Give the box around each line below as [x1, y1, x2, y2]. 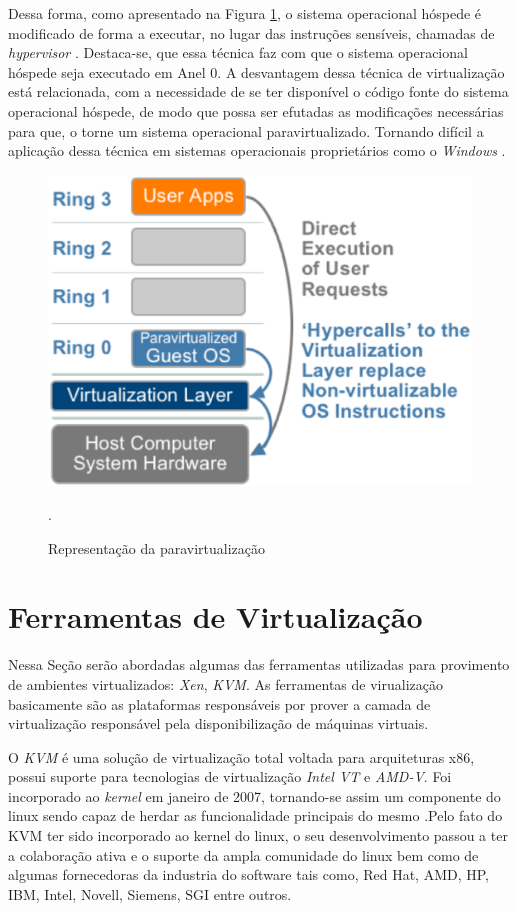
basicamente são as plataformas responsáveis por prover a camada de [8, 693, 431, 714]
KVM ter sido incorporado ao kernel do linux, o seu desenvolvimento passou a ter [8, 825, 508, 846]
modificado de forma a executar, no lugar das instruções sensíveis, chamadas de [8, 22, 495, 43]
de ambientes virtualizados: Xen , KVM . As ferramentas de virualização [8, 673, 443, 694]
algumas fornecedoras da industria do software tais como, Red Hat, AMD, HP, [8, 864, 490, 885]
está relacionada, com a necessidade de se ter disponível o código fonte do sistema [8, 81, 509, 102]
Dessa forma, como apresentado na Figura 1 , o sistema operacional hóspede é [8, 3, 482, 23]
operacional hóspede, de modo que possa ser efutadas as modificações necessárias [8, 100, 504, 121]
